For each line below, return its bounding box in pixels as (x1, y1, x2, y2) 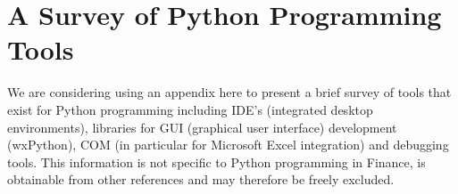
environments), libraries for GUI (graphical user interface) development (7, 117, 397, 136)
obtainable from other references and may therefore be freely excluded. (7, 170, 395, 189)
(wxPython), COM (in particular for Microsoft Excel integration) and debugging (7, 135, 449, 154)
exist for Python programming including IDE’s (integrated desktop (7, 100, 373, 118)
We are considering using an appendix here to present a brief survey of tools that (7, 83, 452, 101)
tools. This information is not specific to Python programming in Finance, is (7, 152, 426, 171)
